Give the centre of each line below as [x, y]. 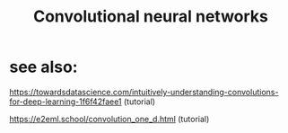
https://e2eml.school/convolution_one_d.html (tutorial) [109, 119]
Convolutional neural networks [151, 17]
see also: [44, 67]
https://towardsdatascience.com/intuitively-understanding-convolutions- [144, 92]
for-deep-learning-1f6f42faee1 [66, 102]
